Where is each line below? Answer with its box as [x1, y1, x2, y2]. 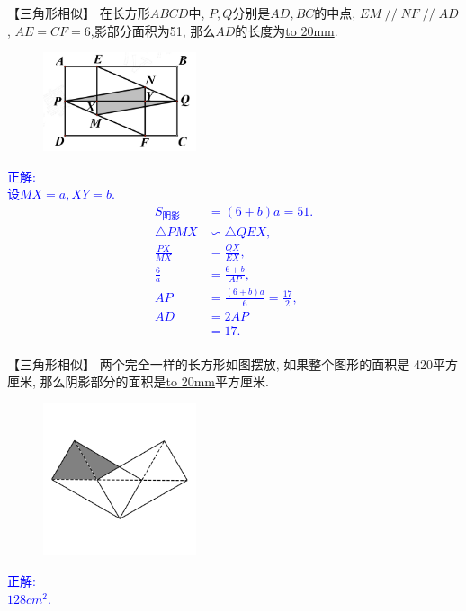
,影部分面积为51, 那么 [90, 21, 216, 40]
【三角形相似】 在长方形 [7, 4, 150, 22]
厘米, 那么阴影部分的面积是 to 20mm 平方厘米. [7, 372, 269, 391]
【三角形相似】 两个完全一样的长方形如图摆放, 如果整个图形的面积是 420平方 [7, 354, 458, 373]
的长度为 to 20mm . [235, 21, 338, 40]
